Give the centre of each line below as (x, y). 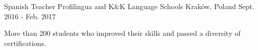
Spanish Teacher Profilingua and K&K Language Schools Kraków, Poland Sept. (129, 6)
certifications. (25, 43)
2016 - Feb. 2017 (30, 16)
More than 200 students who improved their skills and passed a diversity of (122, 33)
